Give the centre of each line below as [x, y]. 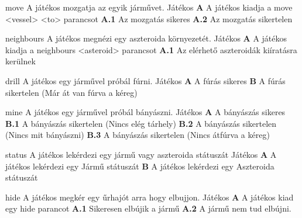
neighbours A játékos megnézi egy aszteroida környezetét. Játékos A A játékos [146, 38]
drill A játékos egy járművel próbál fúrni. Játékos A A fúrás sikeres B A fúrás [145, 80]
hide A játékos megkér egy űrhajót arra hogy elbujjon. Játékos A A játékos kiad [150, 197]
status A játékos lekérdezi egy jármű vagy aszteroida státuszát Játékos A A [141, 154]
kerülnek [20, 61]
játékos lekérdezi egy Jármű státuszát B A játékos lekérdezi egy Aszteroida [140, 166]
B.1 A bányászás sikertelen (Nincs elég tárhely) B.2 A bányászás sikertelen [141, 123]
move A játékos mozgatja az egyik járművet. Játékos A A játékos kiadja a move [149, 7]
